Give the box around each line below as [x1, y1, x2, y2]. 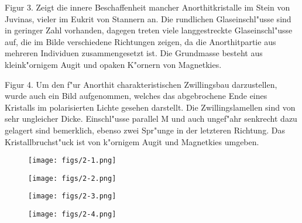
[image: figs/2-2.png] [28, 174, 116, 183]
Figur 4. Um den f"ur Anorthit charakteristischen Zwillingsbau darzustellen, [5, 78, 277, 90]
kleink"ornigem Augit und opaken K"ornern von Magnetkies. [5, 58, 222, 70]
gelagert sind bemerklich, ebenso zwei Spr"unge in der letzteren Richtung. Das [5, 123, 285, 136]
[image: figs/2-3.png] [28, 192, 116, 201]
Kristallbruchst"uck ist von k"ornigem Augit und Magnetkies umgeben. [5, 135, 259, 147]
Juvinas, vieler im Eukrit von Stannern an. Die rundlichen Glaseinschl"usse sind [5, 12, 291, 25]
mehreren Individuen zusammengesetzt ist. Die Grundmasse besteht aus [5, 47, 263, 59]
